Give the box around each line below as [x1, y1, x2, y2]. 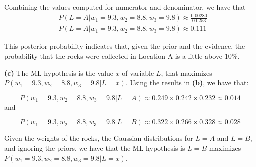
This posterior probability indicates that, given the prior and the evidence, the [4, 41, 245, 51]
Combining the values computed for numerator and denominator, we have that [4, 2, 246, 12]
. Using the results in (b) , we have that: [125, 77, 249, 88]
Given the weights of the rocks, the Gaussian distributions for [4, 133, 193, 143]
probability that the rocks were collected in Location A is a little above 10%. [4, 51, 240, 61]
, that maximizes [161, 67, 212, 78]
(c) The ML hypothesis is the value [4, 67, 114, 78]
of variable [122, 67, 154, 78]
